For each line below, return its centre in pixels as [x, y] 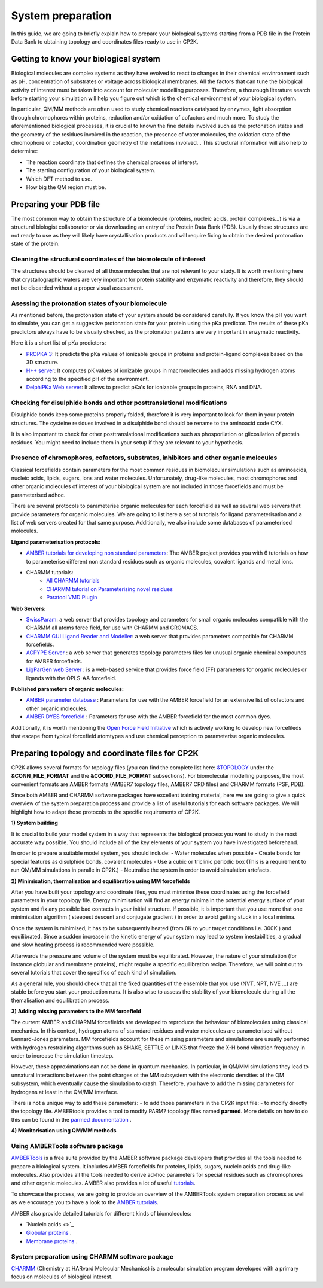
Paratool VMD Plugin [72, 598]
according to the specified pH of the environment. [88, 379]
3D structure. [42, 363]
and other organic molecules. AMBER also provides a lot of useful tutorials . [103, 1183]
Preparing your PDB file [56, 204]
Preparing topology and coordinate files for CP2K [105, 753]
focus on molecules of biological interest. [62, 1277]
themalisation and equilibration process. [60, 1000]
